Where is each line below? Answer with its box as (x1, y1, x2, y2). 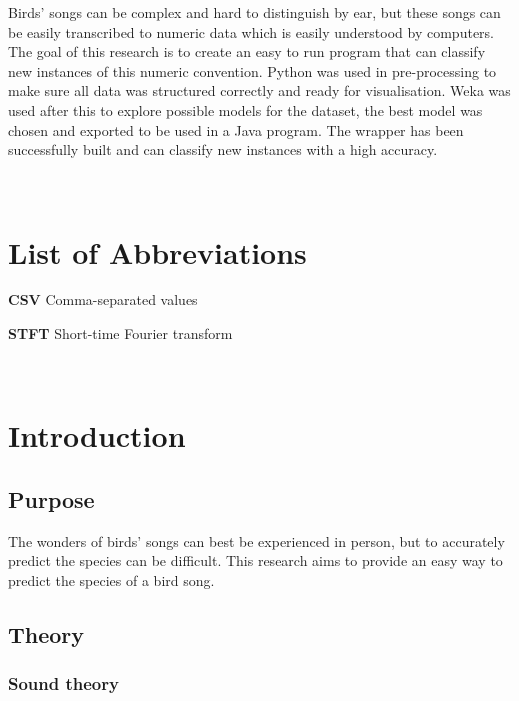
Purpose (8, 484, 95, 515)
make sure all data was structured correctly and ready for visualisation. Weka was (8, 80, 511, 101)
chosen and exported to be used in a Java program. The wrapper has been (8, 119, 464, 140)
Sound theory (8, 671, 119, 696)
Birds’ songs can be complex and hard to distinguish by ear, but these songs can (8, 2, 501, 22)
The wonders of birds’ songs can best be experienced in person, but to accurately (8, 530, 505, 551)
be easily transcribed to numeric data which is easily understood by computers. (8, 21, 494, 42)
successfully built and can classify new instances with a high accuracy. (8, 139, 438, 160)
